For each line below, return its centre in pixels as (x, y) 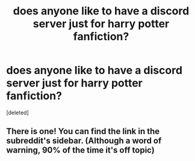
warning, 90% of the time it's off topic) (80, 150)
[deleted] (17, 112)
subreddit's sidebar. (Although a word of (84, 141)
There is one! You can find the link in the (83, 131)
